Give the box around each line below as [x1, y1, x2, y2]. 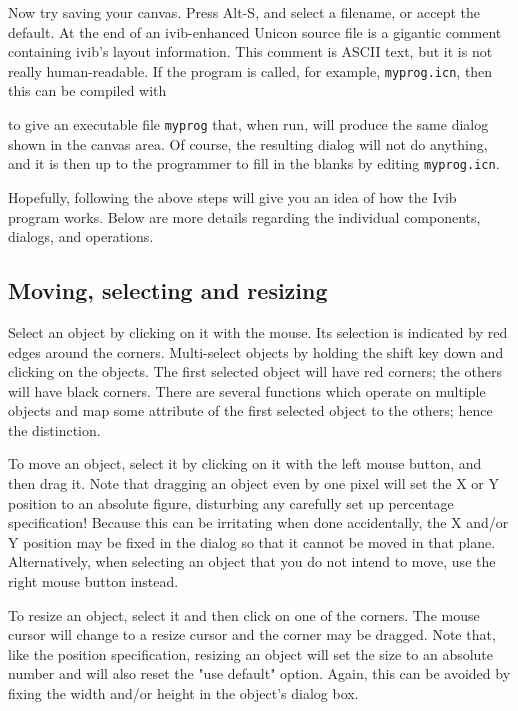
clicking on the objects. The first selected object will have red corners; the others [8, 361, 503, 382]
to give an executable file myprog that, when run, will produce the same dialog [8, 114, 489, 135]
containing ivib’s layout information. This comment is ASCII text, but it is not [8, 41, 493, 62]
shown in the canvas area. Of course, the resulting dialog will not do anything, [8, 133, 488, 154]
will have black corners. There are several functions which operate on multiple [8, 380, 486, 401]
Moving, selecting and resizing [8, 275, 328, 306]
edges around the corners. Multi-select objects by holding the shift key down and [8, 341, 504, 362]
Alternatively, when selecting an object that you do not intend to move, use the [8, 551, 496, 572]
